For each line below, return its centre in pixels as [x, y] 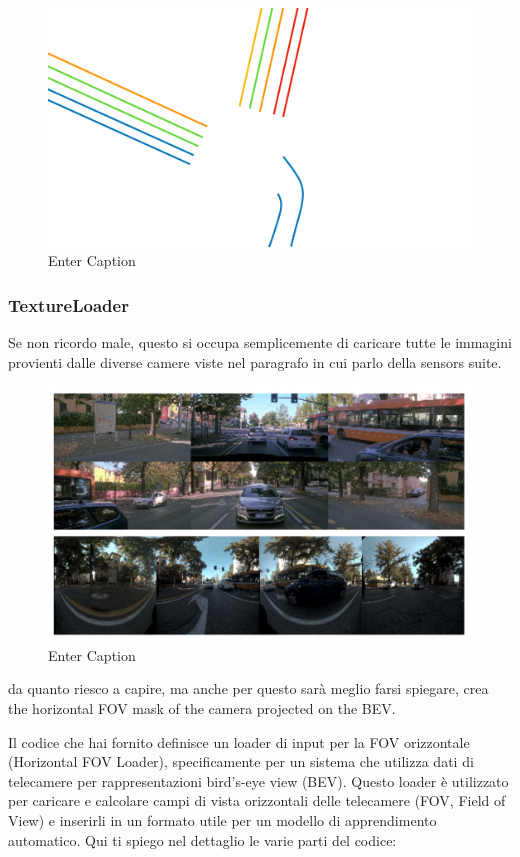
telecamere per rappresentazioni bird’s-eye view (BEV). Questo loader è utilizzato [258, 780]
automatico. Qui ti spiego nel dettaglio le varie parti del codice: [202, 839]
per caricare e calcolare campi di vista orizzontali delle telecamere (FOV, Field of [257, 800]
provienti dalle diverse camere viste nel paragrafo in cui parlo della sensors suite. [255, 361]
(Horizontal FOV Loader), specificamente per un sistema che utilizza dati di [241, 761]
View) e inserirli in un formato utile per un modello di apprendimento [222, 819]
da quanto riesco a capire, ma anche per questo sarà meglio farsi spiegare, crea [248, 688]
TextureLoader [68, 304]
